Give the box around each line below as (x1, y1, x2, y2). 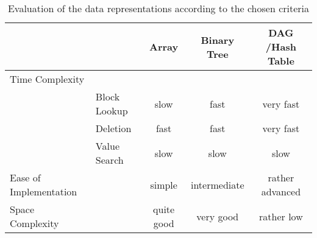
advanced (261, 184, 301, 198)
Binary (201, 32, 235, 47)
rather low (259, 209, 303, 223)
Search (95, 153, 124, 167)
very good (196, 209, 239, 223)
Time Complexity (10, 72, 85, 86)
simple (150, 177, 177, 192)
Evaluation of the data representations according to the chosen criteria (7, 1, 310, 15)
